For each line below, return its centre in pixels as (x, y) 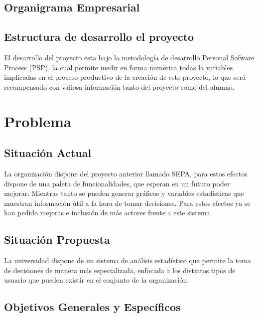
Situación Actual (48, 153)
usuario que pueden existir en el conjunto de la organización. (97, 280)
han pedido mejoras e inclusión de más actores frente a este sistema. (108, 213)
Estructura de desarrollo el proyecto (99, 37)
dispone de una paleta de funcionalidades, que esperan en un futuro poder (117, 183)
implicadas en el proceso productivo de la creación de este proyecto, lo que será (125, 77)
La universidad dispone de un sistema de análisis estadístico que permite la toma (128, 260)
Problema (38, 121)
